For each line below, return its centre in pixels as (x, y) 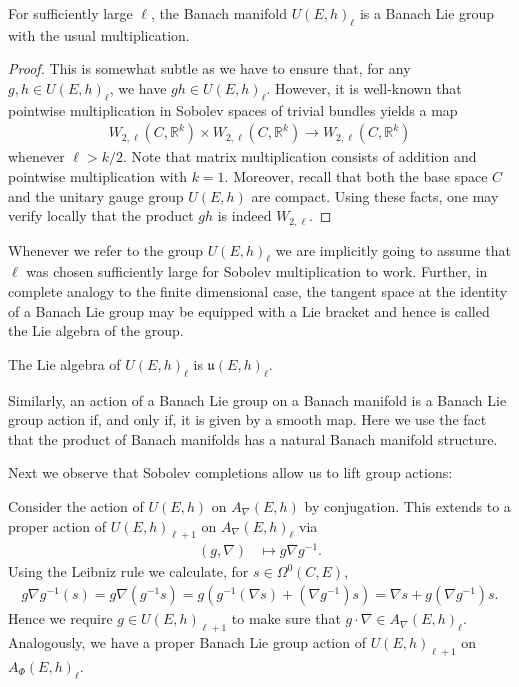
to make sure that (286, 618)
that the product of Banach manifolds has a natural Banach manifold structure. (253, 438)
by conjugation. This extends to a (407, 505)
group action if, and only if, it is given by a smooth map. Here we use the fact (247, 419)
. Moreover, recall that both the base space (356, 176)
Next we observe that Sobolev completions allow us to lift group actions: (230, 472)
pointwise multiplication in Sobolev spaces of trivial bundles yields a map (233, 109)
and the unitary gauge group (96, 195)
